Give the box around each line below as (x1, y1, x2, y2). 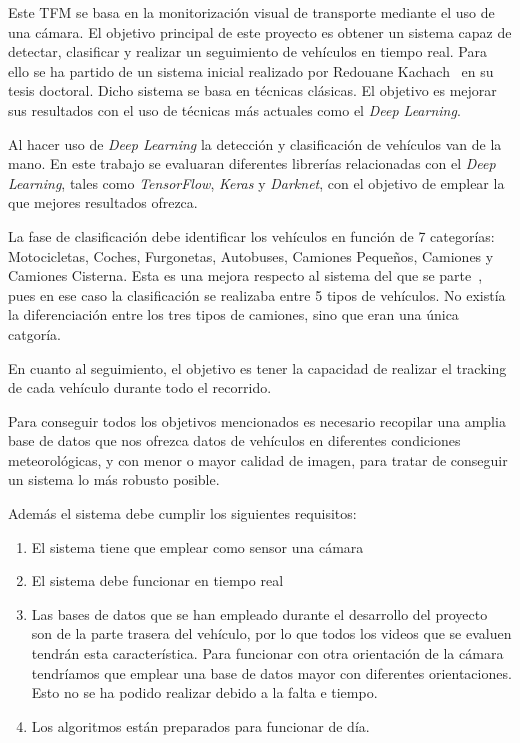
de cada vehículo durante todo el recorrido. (8, 377, 272, 398)
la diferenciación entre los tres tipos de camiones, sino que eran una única (8, 304, 459, 325)
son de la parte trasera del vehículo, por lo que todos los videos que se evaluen (31, 623, 512, 644)
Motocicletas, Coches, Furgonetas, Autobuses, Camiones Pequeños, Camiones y (8, 245, 494, 266)
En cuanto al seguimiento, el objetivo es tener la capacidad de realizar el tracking (8, 357, 507, 378)
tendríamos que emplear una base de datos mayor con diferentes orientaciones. (31, 662, 512, 683)
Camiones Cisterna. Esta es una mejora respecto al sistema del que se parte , (8, 265, 483, 286)
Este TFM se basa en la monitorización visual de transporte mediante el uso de (8, 2, 495, 22)
